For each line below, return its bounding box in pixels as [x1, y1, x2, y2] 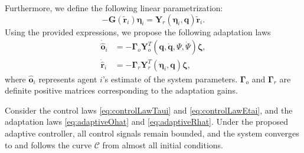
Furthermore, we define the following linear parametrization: [5, 2, 223, 14]
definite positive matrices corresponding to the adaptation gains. [5, 84, 238, 97]
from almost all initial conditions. [102, 138, 223, 151]
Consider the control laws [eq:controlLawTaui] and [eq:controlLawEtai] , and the [5, 104, 293, 116]
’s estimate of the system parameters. [102, 72, 238, 85]
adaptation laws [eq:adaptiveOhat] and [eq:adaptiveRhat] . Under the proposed [5, 115, 289, 128]
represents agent [38, 72, 97, 85]
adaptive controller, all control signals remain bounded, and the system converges [5, 127, 299, 139]
